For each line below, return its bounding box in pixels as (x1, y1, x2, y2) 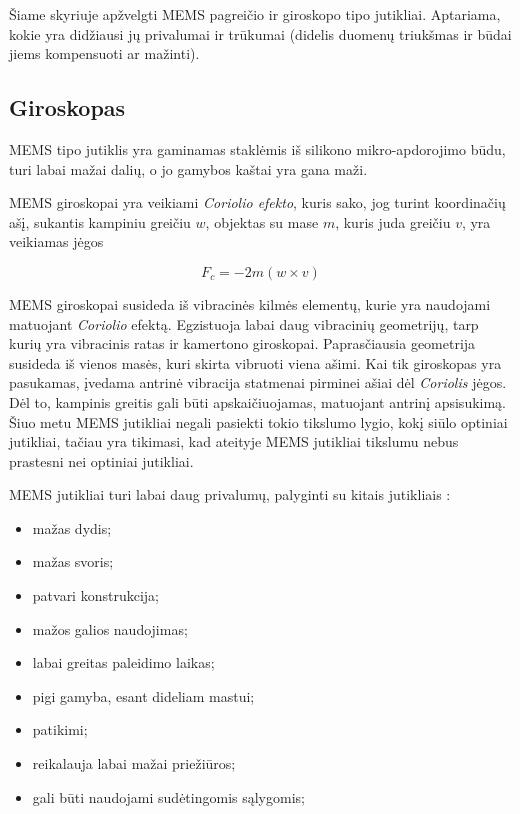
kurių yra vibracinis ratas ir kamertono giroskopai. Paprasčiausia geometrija (9, 333, 476, 354)
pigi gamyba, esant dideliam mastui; (32, 685, 255, 706)
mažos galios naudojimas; (32, 618, 188, 639)
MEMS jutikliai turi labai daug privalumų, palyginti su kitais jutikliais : (9, 484, 451, 505)
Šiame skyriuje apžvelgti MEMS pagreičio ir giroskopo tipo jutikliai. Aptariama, (9, 4, 501, 24)
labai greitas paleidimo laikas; (32, 652, 215, 673)
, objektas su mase (205, 211, 319, 232)
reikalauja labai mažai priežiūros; (32, 753, 236, 774)
